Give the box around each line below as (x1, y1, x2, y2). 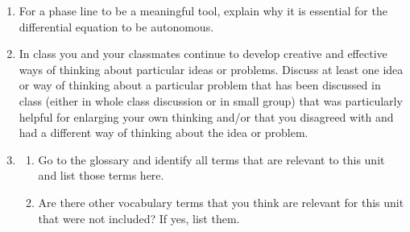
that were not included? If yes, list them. (38, 209, 240, 226)
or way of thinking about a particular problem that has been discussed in (19, 77, 381, 93)
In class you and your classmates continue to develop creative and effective (19, 45, 387, 62)
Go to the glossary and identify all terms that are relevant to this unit (38, 151, 385, 168)
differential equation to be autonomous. (19, 18, 214, 35)
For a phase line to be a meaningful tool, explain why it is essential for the (19, 2, 387, 19)
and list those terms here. (38, 167, 164, 184)
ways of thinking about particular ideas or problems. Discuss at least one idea (19, 60, 404, 77)
